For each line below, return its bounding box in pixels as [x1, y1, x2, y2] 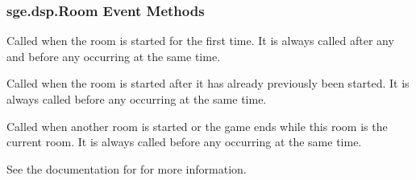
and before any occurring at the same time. [6, 47, 221, 64]
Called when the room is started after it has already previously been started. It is [6, 75, 410, 92]
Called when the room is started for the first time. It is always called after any [6, 32, 394, 49]
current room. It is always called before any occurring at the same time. [6, 133, 362, 150]
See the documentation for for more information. [6, 160, 247, 177]
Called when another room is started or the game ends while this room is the [6, 117, 388, 134]
